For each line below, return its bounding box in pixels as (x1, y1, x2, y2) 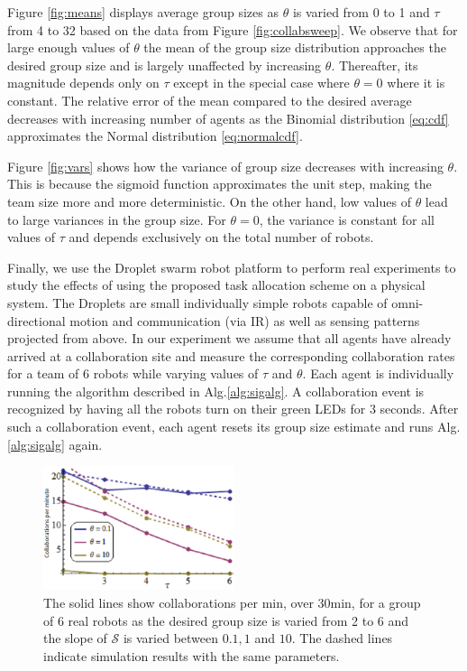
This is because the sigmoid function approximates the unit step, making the (7, 174, 432, 193)
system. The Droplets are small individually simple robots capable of (7, 293, 388, 312)
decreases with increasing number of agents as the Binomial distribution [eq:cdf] (7, 108, 449, 127)
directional (7, 311, 66, 330)
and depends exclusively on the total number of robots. (69, 228, 374, 247)
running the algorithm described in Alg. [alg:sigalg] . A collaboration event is (7, 381, 425, 400)
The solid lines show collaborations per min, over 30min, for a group (43, 593, 421, 612)
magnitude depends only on (7, 73, 160, 92)
